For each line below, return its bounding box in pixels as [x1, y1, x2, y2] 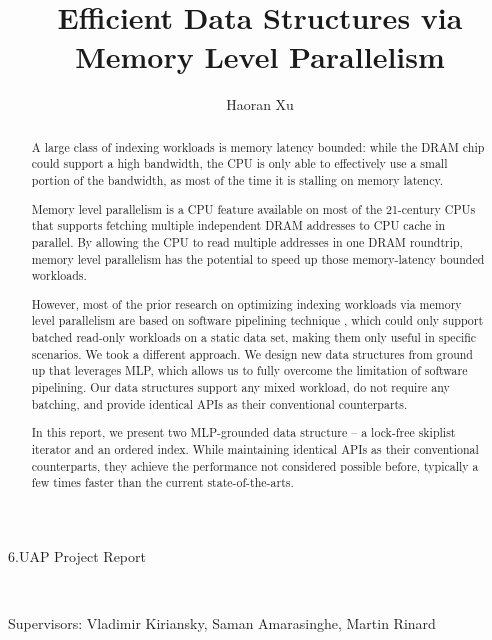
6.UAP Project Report [8, 545, 146, 566]
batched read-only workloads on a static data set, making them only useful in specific [31, 329, 477, 346]
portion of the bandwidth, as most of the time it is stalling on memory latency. [31, 172, 444, 189]
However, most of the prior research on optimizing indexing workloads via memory [31, 295, 462, 312]
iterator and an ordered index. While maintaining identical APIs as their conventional [31, 440, 479, 457]
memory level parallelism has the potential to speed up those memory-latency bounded [31, 250, 485, 267]
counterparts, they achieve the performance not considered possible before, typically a [31, 457, 479, 474]
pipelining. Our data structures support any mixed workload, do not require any [31, 379, 450, 396]
